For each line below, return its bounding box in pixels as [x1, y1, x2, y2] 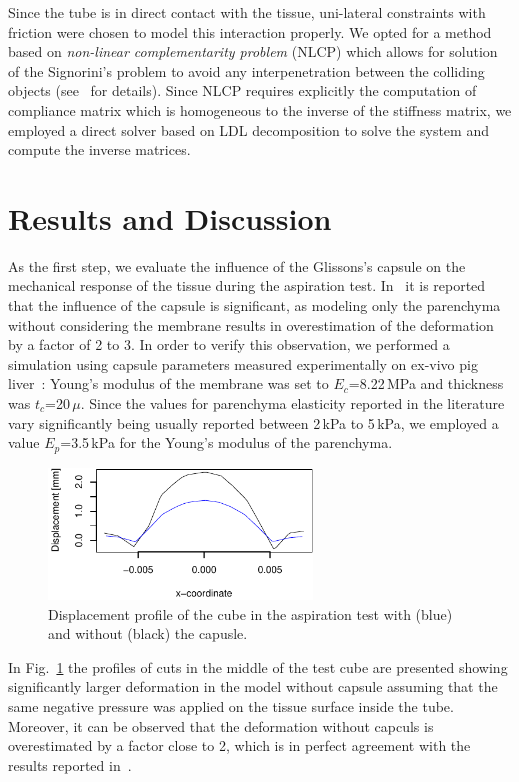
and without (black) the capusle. [48, 623, 248, 644]
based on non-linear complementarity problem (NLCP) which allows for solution [8, 41, 498, 62]
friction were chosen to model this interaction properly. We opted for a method [8, 21, 492, 42]
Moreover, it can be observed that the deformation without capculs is [8, 715, 434, 736]
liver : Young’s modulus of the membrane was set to [8, 373, 329, 394]
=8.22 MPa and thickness [348, 373, 504, 394]
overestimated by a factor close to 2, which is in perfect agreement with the [8, 735, 471, 756]
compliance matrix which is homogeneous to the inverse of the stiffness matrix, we [8, 99, 512, 120]
